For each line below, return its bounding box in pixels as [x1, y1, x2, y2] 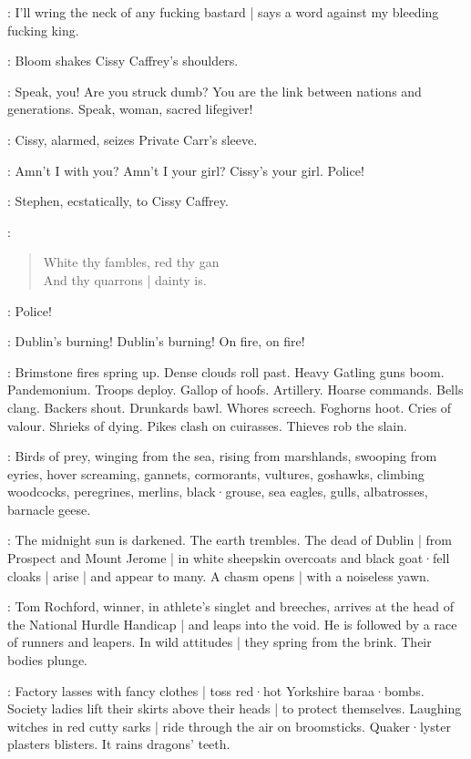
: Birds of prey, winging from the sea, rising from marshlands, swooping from [7, 446, 437, 466]
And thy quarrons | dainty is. [43, 270, 207, 289]
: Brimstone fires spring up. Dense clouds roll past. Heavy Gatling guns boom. [7, 362, 445, 381]
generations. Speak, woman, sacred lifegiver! [7, 99, 253, 118]
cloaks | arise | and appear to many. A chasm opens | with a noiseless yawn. [7, 566, 430, 585]
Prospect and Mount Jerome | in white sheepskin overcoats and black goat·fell [7, 549, 450, 568]
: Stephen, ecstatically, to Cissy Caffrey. [7, 191, 229, 210]
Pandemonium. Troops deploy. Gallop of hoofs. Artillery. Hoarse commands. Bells [7, 380, 464, 399]
